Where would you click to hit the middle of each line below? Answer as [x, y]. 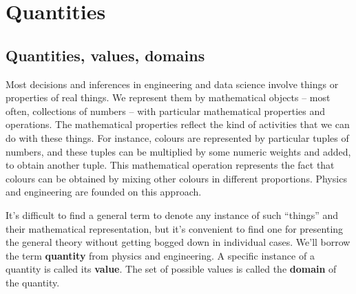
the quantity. [33, 282]
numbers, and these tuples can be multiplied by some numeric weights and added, [178, 151]
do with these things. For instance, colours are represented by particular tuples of [177, 137]
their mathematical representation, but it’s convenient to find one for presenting [175, 228]
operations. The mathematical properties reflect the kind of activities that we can [178, 124]
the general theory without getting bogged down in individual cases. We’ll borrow [178, 242]
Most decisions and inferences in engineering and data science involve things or [172, 84]
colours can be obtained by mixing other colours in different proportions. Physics [176, 178]
